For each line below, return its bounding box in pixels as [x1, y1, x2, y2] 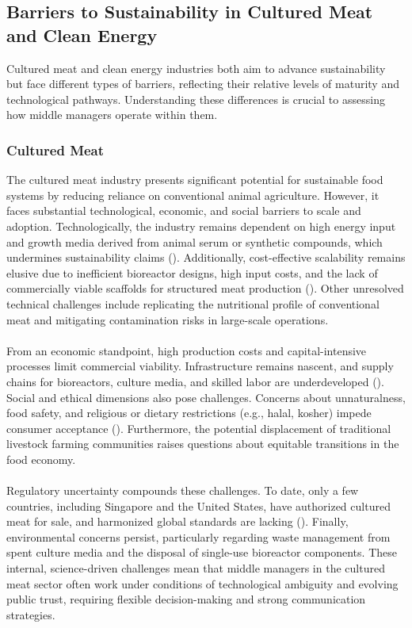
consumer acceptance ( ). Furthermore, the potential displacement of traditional [6, 419, 391, 436]
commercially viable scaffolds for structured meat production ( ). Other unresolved [6, 280, 404, 297]
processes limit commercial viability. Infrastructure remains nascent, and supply [6, 358, 394, 374]
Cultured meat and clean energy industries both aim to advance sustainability [6, 59, 386, 76]
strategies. [6, 606, 55, 622]
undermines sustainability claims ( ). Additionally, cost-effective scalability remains [6, 249, 406, 266]
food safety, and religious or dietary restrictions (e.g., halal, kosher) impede [6, 404, 372, 421]
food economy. [6, 450, 76, 467]
